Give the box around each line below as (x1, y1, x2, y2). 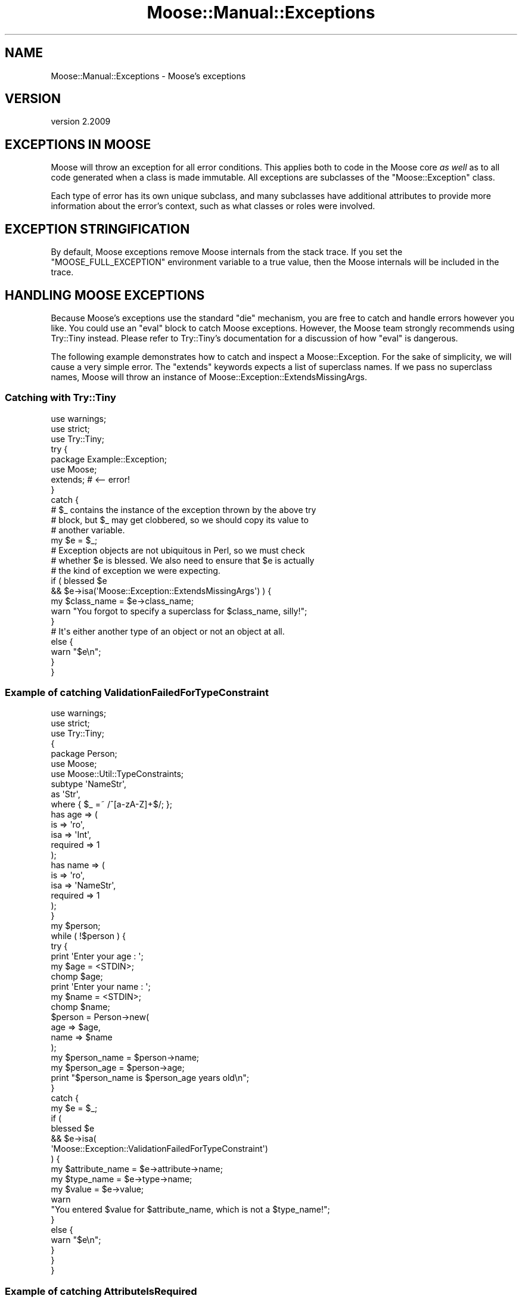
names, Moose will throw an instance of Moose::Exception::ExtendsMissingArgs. (51, 371, 367, 382)
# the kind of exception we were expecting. (51, 565, 220, 576)
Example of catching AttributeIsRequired (5, 1285, 197, 1297)
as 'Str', (51, 789, 80, 800)
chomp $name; (51, 1002, 110, 1012)
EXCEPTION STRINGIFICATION (5, 221, 190, 237)
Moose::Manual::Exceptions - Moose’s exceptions (51, 70, 246, 81)
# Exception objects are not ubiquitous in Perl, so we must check (51, 545, 305, 555)
